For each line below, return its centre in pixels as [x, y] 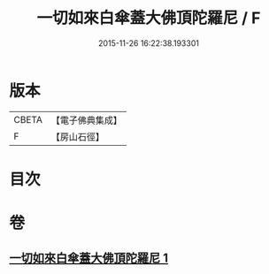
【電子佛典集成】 [86, 120]
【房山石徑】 [77, 136]
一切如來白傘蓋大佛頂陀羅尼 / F [149, 18]
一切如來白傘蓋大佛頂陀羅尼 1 [89, 259]
